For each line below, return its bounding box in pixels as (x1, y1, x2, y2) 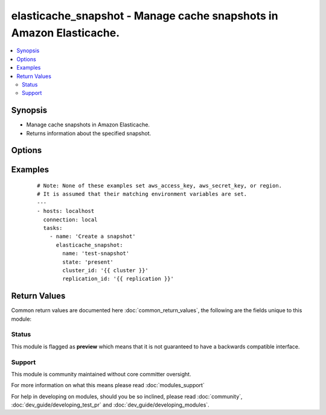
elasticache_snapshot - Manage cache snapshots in (11, 9, 278, 22)
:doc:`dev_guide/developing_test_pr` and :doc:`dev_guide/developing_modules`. (11, 401, 209, 408)
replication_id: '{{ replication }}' (62, 275, 174, 283)
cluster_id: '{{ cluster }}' (62, 267, 149, 273)
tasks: (43, 224, 63, 231)
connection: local (43, 216, 98, 223)
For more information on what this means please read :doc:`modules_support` (11, 382, 205, 389)
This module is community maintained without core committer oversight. (11, 370, 191, 377)
